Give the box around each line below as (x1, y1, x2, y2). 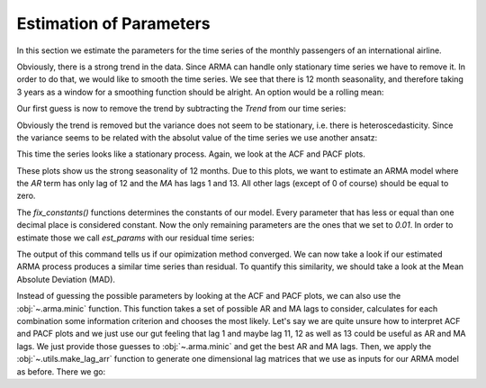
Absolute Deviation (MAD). (16, 274, 116, 284)
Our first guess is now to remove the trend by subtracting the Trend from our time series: (16, 104, 346, 114)
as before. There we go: (16, 365, 106, 377)
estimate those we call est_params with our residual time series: (16, 232, 256, 243)
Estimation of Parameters (16, 14, 211, 33)
